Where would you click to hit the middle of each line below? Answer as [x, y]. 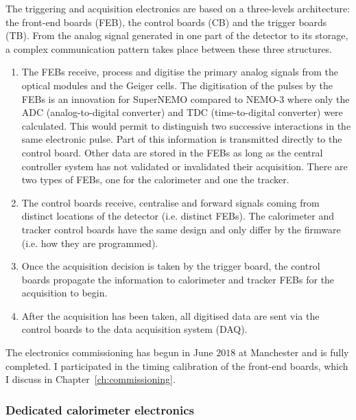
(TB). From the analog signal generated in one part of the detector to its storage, [177, 35]
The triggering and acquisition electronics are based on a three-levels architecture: [178, 8]
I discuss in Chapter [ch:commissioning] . [91, 379]
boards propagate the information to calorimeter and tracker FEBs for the [178, 279]
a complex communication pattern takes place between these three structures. [169, 48]
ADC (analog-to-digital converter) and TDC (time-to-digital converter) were [182, 112]
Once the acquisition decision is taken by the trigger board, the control [171, 266]
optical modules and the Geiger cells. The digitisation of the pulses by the [177, 85]
